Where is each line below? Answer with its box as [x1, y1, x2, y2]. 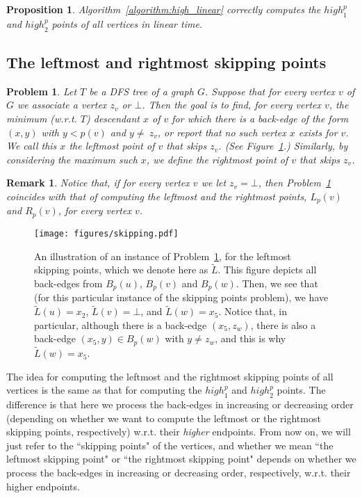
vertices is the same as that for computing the [6, 383, 202, 397]
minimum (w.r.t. [6, 111, 77, 125]
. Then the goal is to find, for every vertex [142, 97, 321, 112]
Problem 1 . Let [6, 83, 77, 98]
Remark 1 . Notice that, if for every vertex [6, 175, 190, 190]
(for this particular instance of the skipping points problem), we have [34, 290, 329, 305]
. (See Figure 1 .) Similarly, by [218, 138, 348, 153]
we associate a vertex [17, 97, 107, 112]
